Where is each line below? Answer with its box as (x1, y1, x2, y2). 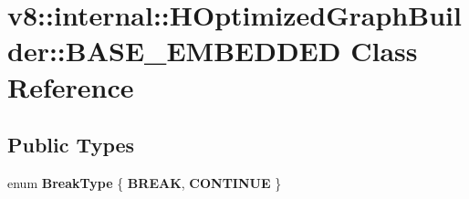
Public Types (7, 131, 135, 159)
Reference (7, 68, 134, 105)
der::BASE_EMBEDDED (7, 32, 341, 69)
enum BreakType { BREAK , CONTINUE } (7, 173, 282, 192)
